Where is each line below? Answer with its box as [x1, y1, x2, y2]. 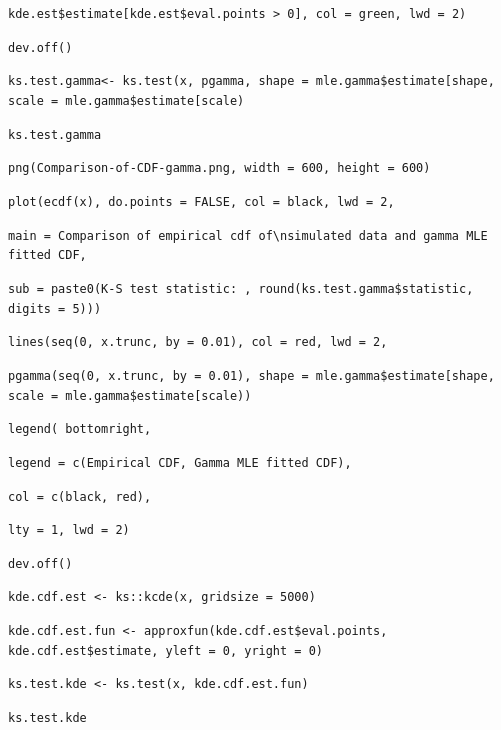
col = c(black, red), [8, 489, 152, 504]
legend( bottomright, [8, 422, 152, 437]
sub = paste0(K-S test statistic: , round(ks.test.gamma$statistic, [8, 281, 474, 296]
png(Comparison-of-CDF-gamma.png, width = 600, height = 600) [8, 161, 431, 176]
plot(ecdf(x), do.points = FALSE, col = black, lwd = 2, [8, 194, 395, 209]
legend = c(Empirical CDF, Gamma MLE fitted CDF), [8, 455, 352, 470]
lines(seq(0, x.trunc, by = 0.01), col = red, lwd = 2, [8, 335, 388, 350]
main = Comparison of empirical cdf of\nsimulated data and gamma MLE [8, 228, 488, 243]
